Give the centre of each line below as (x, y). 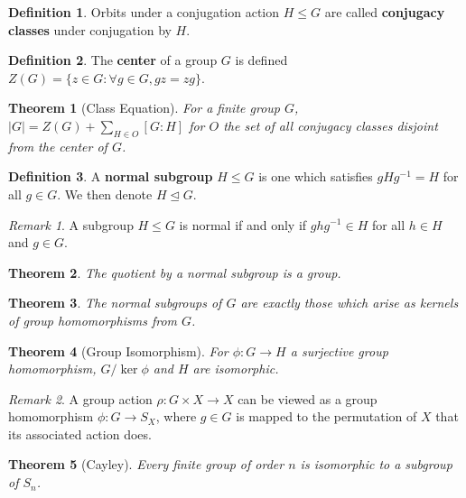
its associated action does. (80, 433)
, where (176, 416)
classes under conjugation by (90, 29)
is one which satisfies (316, 176)
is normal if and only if (243, 224)
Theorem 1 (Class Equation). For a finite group (144, 108)
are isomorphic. (236, 369)
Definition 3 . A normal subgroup (111, 176)
